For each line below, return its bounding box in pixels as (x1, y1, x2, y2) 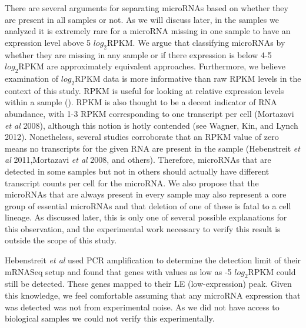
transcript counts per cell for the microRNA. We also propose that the (5, 176, 259, 189)
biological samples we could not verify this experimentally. (5, 312, 215, 324)
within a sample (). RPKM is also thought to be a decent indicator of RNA (5, 96, 277, 108)
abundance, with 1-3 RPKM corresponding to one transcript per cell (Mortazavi (5, 107, 294, 119)
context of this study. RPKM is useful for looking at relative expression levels (5, 84, 284, 96)
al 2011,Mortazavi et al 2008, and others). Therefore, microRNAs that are (5, 153, 271, 166)
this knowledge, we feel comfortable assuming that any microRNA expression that (5, 289, 301, 302)
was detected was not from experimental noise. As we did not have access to (5, 300, 280, 313)
